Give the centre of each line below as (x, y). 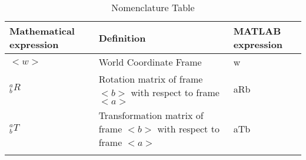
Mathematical (42, 31)
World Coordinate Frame (150, 62)
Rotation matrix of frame (151, 79)
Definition (122, 38)
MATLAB (257, 31)
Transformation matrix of (151, 115)
